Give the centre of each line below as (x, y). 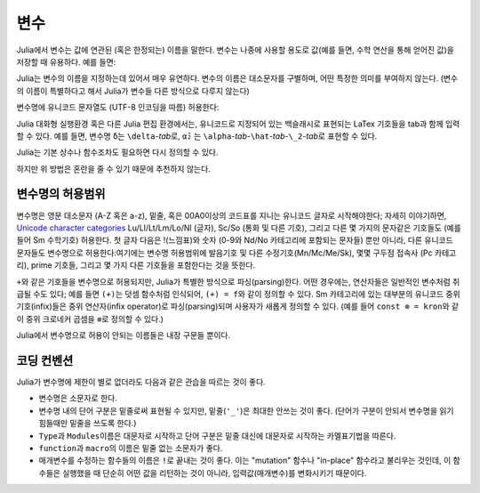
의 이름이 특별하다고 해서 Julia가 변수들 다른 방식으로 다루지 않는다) (133, 91)
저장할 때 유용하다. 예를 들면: (66, 61)
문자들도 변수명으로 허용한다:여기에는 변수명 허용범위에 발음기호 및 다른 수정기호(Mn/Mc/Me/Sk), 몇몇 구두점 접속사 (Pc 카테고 (236, 253)
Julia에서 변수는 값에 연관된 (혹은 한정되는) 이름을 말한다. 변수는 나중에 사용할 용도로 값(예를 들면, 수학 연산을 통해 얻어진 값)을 (236, 50)
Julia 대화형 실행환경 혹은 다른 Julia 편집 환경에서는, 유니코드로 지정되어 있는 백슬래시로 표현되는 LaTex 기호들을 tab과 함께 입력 (238, 124)
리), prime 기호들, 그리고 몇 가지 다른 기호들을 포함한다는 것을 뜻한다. (136, 265)
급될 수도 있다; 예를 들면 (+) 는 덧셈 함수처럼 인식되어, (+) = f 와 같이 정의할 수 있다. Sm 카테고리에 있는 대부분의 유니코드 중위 (239, 294)
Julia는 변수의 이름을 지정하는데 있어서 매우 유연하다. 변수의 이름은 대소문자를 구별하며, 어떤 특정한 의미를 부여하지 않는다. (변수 (237, 78)
